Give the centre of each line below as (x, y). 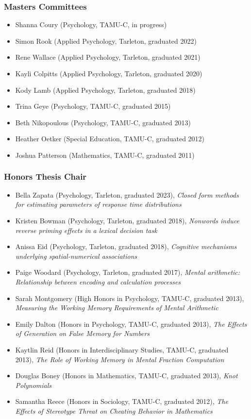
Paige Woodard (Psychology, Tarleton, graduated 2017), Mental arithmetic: (128, 272)
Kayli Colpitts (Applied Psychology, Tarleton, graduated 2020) (109, 73)
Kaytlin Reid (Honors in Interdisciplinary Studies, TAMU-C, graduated (122, 349)
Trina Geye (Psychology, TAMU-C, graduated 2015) (93, 106)
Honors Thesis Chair (45, 176)
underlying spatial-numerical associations (76, 256)
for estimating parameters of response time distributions (98, 204)
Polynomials (33, 385)
